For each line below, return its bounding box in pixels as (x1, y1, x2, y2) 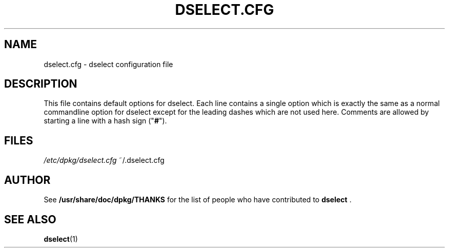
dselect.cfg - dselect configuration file (44, 59, 173, 69)
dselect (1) (44, 234, 78, 243)
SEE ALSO (4, 213, 56, 226)
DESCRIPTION (4, 77, 77, 91)
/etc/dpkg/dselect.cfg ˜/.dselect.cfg (44, 156, 165, 165)
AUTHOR (4, 173, 51, 186)
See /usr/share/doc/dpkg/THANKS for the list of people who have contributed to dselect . (44, 195, 352, 204)
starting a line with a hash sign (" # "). (44, 116, 167, 125)
